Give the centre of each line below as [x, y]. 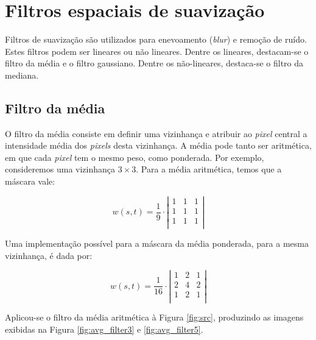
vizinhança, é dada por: [49, 255]
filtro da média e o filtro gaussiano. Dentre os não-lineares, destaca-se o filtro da [154, 63]
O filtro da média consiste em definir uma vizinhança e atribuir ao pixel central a [156, 133]
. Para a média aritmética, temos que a [209, 169]
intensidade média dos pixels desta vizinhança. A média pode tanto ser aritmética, [158, 145]
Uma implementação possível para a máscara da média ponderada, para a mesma [157, 243]
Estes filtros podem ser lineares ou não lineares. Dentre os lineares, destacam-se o [157, 51]
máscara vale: [30, 181]
